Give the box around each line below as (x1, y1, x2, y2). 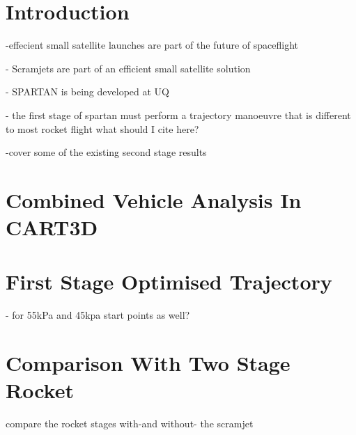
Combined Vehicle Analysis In (6, 185, 302, 214)
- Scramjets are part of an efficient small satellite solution (6, 61, 251, 75)
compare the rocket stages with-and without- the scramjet (6, 416, 254, 431)
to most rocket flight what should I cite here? (6, 121, 199, 136)
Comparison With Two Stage (6, 349, 291, 377)
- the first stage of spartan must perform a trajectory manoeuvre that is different (6, 107, 351, 122)
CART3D (6, 213, 98, 242)
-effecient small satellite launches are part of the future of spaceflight (6, 38, 298, 52)
